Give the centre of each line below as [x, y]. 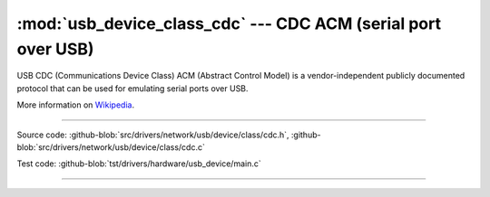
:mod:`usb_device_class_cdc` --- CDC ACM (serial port [229, 23]
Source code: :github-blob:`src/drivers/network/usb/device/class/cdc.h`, [153, 135]
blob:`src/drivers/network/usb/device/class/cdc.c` [111, 147]
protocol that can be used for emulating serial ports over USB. [132, 88]
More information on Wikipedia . [76, 105]
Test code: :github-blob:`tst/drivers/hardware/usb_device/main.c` [139, 164]
